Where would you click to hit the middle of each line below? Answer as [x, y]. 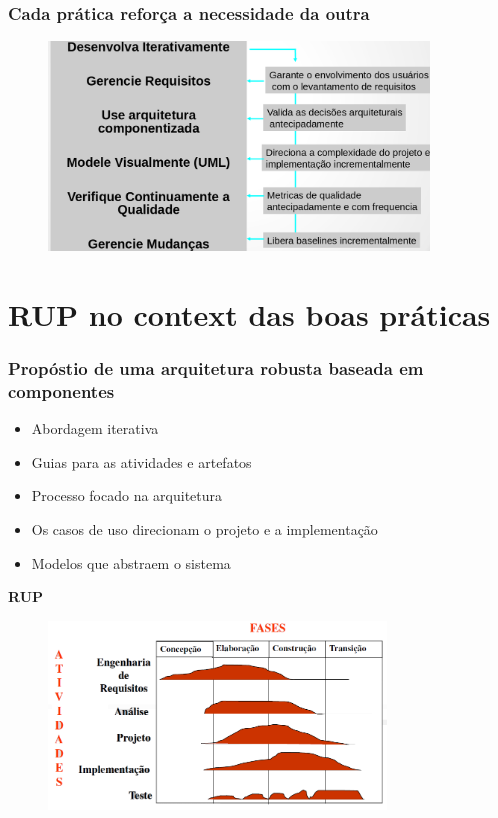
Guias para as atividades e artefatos [141, 461]
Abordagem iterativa [95, 428]
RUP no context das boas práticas [249, 313]
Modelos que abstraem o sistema [131, 562]
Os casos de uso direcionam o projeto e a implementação [204, 528]
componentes [61, 390]
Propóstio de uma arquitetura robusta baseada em [216, 367]
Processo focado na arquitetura [127, 495]
